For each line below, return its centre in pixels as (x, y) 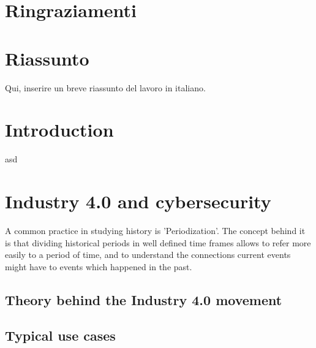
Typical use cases (60, 335)
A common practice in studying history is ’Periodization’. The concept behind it (155, 230)
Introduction (59, 130)
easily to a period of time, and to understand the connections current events (148, 255)
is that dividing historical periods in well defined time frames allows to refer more (158, 242)
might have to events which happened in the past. (99, 266)
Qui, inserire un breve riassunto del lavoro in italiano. (105, 87)
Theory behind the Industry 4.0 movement (144, 299)
